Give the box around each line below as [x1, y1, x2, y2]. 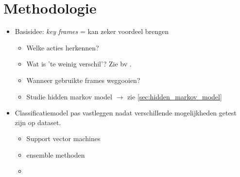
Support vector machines [26, 133, 101, 144]
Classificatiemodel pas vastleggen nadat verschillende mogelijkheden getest [15, 108, 237, 118]
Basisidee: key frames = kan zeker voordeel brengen [15, 26, 169, 36]
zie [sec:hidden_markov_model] [127, 91, 222, 101]
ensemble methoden [26, 149, 85, 160]
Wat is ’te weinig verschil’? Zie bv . [26, 59, 132, 69]
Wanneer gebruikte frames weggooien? [26, 75, 140, 85]
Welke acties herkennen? [26, 42, 99, 52]
